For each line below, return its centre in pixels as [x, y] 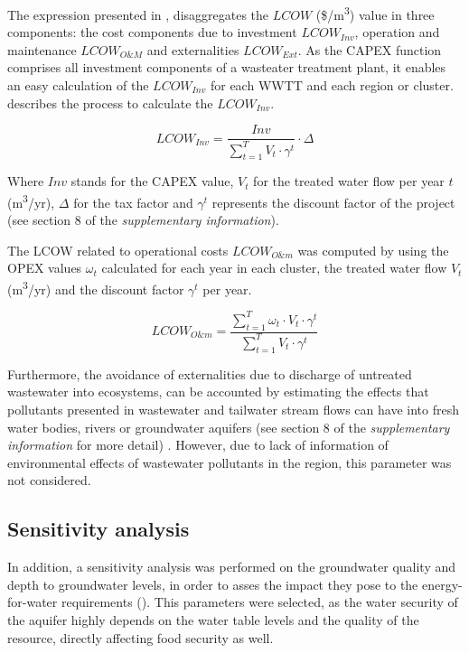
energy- [442, 584]
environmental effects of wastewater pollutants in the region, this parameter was [230, 462]
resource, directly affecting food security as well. [141, 637]
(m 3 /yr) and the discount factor [96, 288]
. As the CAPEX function [370, 49]
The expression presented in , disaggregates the [138, 14]
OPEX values [45, 268]
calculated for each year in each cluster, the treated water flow [274, 268]
